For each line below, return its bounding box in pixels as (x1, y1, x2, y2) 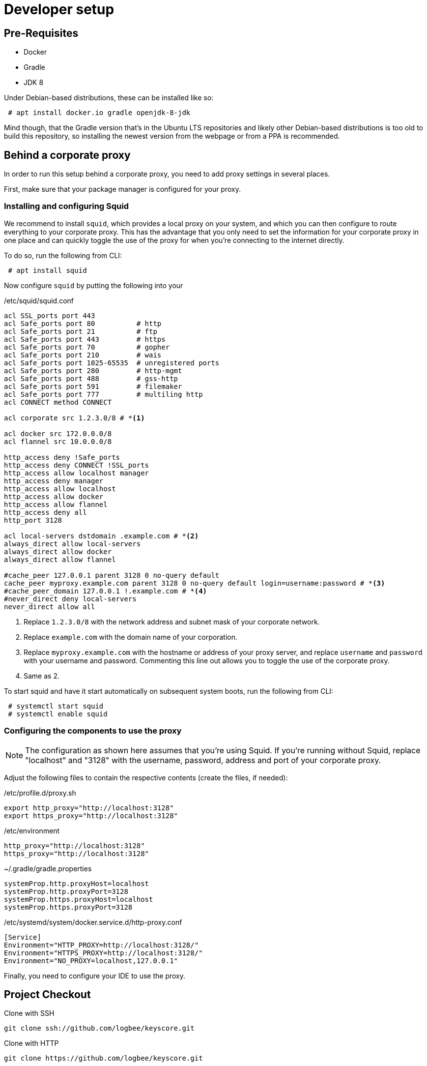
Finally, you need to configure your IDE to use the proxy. (4, 971, 185, 980)
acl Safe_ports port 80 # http (4, 319, 162, 327)
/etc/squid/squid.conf (4, 296, 74, 305)
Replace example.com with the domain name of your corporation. (24, 632, 237, 641)
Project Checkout (4, 988, 91, 1001)
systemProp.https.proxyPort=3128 (4, 903, 133, 911)
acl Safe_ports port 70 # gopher (4, 343, 170, 351)
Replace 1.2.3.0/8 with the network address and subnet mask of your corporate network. (24, 617, 320, 626)
